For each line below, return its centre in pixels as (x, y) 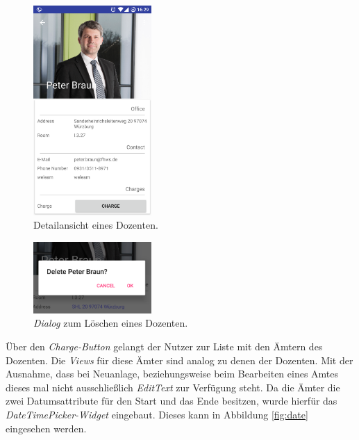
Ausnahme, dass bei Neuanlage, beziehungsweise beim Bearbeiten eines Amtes (172, 374)
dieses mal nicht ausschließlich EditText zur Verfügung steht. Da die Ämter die (173, 387)
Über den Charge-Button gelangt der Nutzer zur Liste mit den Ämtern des (164, 347)
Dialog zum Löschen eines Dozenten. (111, 323)
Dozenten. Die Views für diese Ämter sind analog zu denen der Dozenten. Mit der (179, 360)
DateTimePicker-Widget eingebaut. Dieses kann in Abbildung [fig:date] (157, 415)
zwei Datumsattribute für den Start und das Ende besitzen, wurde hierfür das (172, 401)
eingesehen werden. (46, 428)
